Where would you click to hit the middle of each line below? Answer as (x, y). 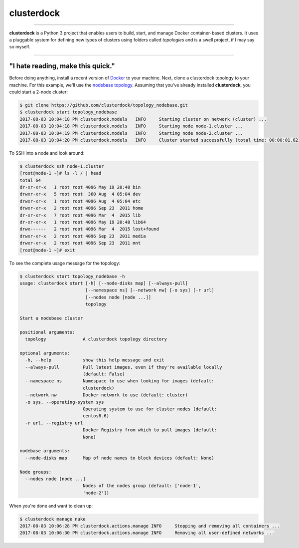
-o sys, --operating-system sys (65, 402)
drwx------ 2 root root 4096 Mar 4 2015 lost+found (89, 229)
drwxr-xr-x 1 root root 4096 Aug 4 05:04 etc (80, 201)
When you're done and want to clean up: (51, 506)
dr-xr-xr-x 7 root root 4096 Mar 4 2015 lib (80, 215)
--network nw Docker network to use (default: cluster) (107, 395)
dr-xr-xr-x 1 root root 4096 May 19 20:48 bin (80, 187)
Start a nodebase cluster (51, 318)
